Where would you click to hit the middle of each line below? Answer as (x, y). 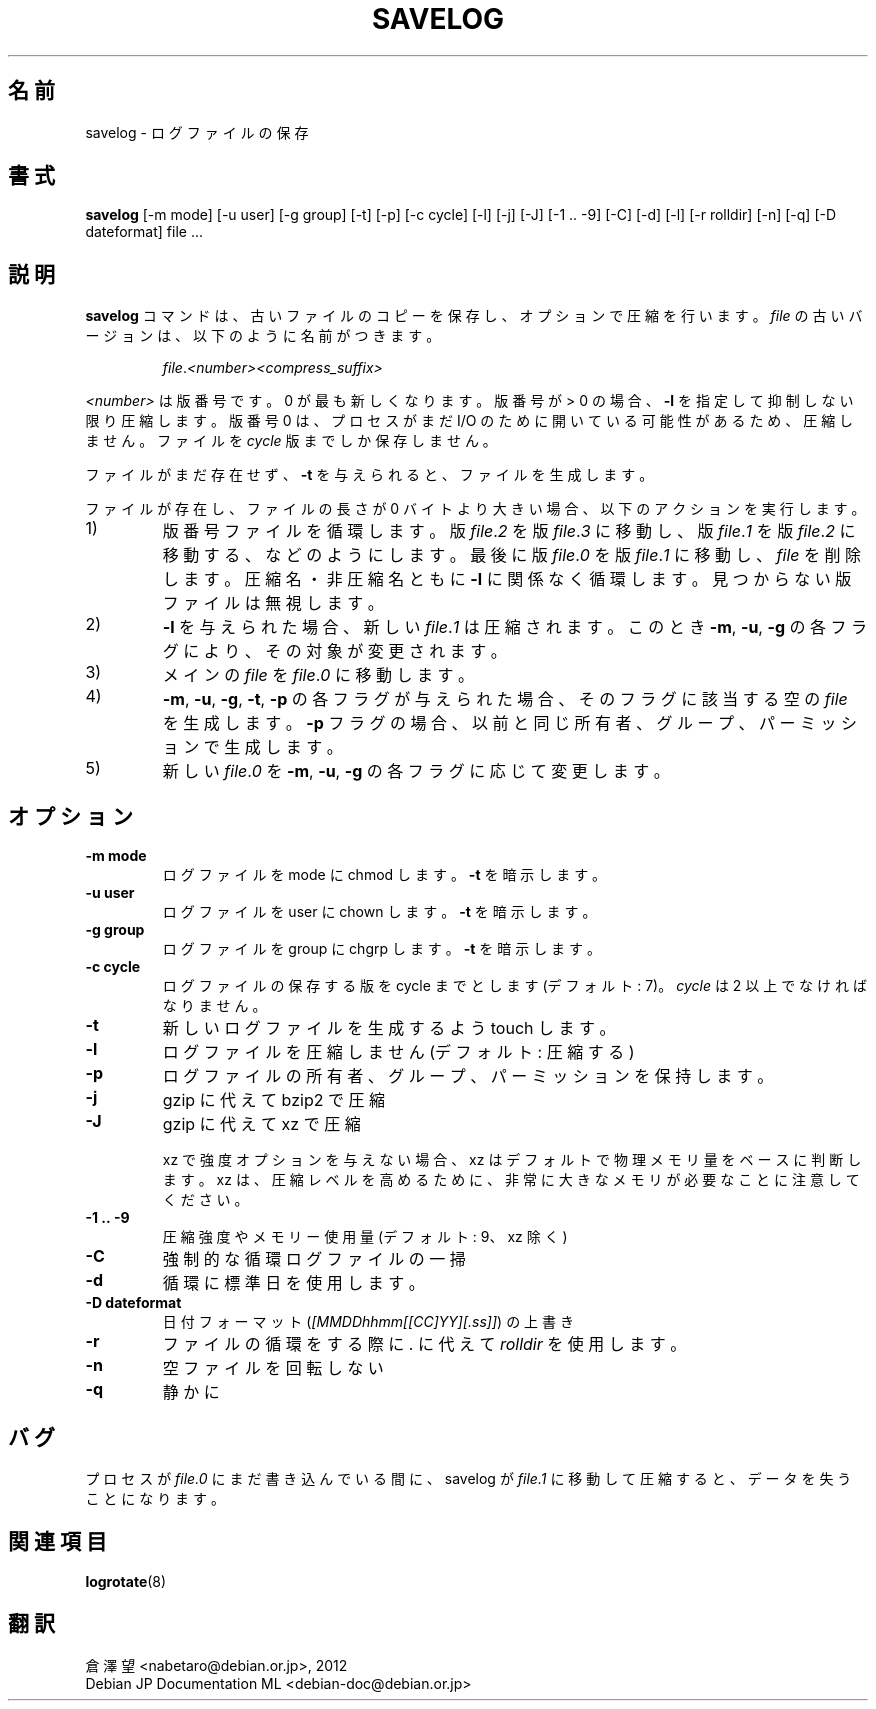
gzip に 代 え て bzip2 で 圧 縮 (273, 1100)
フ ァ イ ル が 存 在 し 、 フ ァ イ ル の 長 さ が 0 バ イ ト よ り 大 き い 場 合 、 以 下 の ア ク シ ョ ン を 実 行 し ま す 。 (475, 509)
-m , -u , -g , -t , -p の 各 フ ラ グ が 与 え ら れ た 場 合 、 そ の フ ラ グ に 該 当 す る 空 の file (505, 699)
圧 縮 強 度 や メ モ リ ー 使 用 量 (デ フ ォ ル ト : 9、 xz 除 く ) (365, 1237)
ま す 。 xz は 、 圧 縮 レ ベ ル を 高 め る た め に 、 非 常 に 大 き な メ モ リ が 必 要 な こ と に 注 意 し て (511, 1180)
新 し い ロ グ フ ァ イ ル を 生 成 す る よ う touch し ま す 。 (389, 1028)
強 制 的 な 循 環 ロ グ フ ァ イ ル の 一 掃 (314, 1259)
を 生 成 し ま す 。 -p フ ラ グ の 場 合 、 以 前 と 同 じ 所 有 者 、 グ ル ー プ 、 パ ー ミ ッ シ (509, 723)
